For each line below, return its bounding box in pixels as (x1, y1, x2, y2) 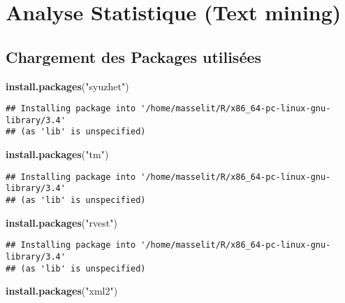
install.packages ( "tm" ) (6, 147, 109, 162)
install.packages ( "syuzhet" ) (6, 78, 129, 93)
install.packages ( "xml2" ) (6, 283, 118, 298)
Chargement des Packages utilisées (6, 45, 262, 67)
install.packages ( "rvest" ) (6, 215, 117, 230)
